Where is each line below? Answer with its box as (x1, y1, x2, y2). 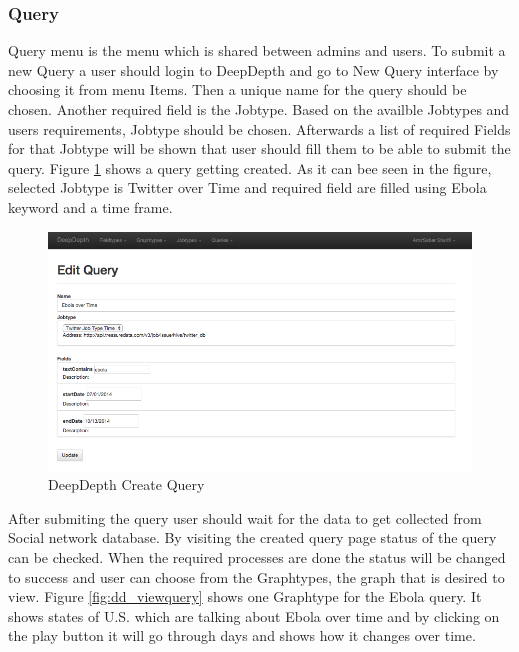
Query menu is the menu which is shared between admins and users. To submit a (8, 40, 506, 61)
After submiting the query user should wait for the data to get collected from (8, 507, 482, 528)
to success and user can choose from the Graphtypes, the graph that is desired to (8, 566, 505, 587)
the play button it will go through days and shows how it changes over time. (8, 625, 476, 646)
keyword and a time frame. (8, 196, 173, 217)
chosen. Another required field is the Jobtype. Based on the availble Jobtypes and (8, 99, 510, 119)
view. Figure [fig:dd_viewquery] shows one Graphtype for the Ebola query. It (8, 586, 482, 607)
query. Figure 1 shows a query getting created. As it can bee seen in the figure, (8, 157, 492, 178)
